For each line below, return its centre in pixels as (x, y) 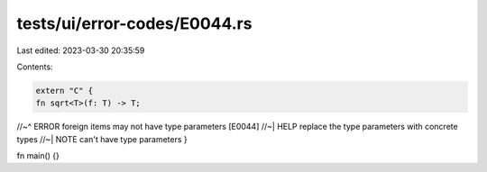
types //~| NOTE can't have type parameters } (102, 139)
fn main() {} (38, 156)
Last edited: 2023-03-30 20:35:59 (81, 50)
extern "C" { (64, 91)
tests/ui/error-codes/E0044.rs (134, 23)
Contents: (35, 67)
